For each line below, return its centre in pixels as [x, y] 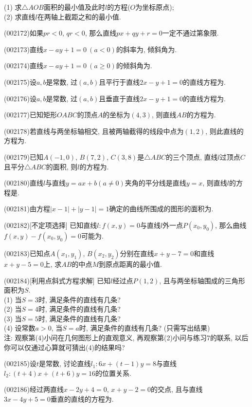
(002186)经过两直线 [34, 389]
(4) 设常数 [20, 328]
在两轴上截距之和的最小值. [79, 16]
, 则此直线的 [225, 131]
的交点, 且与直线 [177, 389]
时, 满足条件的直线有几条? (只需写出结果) [144, 328]
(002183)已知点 [27, 253]
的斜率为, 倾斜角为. [146, 49]
